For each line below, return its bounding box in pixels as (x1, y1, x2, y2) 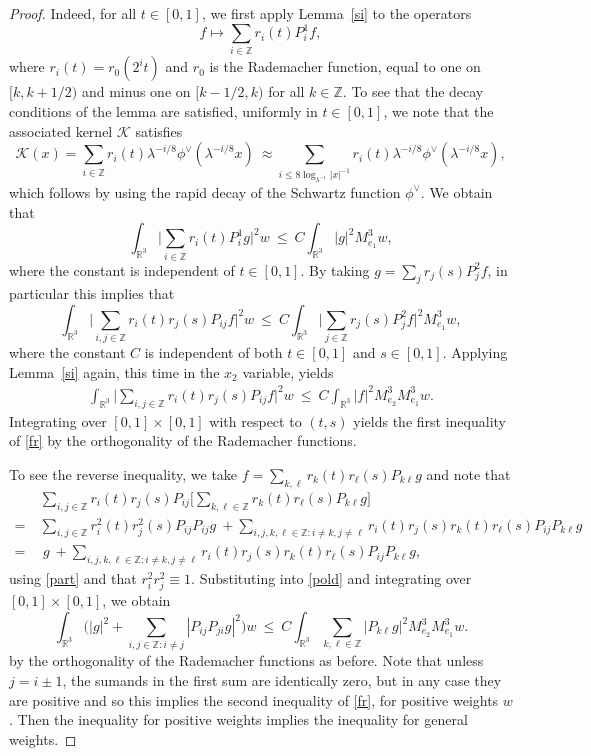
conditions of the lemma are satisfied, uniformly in (9, 101, 318, 122)
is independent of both (144, 342, 283, 363)
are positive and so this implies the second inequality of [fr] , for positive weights (9, 689, 499, 710)
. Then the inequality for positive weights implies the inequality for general (9, 709, 468, 730)
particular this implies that (9, 283, 175, 304)
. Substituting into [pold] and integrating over (191, 568, 472, 589)
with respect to (209, 410, 302, 431)
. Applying (442, 342, 508, 363)
